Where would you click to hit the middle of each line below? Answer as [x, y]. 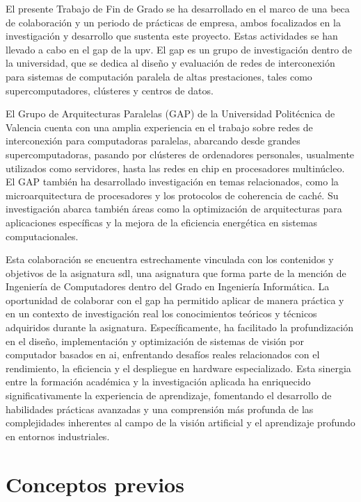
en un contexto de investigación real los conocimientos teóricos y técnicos [161, 313]
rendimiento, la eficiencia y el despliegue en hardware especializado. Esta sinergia [178, 368]
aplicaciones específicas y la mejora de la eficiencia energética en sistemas [162, 222]
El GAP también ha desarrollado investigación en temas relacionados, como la [172, 182]
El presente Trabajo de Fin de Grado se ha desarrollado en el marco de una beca [178, 8]
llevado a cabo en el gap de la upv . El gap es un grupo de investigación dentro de [179, 49]
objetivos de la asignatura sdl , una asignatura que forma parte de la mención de [176, 273]
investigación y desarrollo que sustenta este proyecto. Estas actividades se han [172, 36]
